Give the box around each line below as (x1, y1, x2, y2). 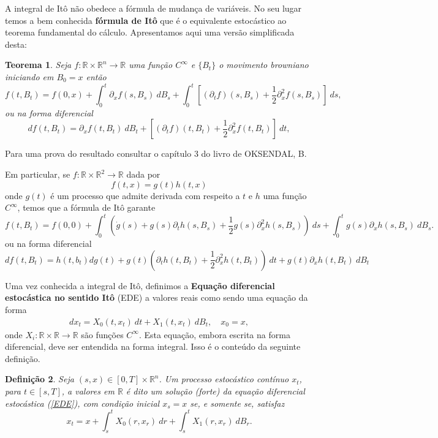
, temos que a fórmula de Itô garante (17, 201, 156, 214)
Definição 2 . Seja (5, 372, 74, 385)
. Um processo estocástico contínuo (159, 372, 289, 385)
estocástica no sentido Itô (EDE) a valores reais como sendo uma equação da (5, 291, 308, 304)
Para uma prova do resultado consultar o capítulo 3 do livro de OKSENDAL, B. (5, 147, 307, 160)
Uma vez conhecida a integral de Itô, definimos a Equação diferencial (5, 279, 275, 292)
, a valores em (61, 384, 115, 397)
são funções (81, 328, 124, 341)
